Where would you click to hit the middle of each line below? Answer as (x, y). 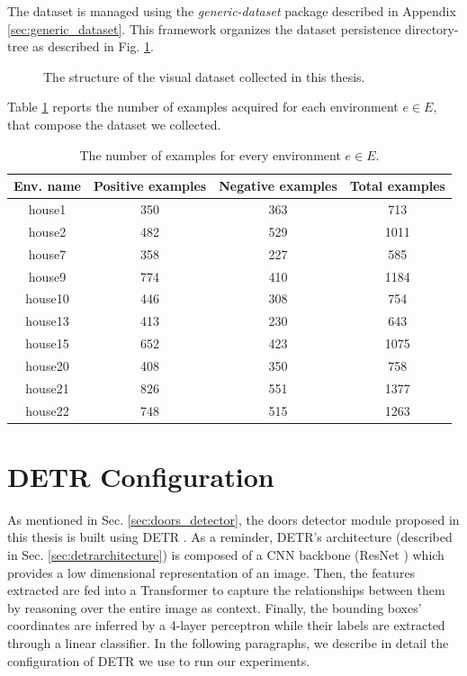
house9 (47, 276)
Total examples (397, 186)
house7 (47, 253)
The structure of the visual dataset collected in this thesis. (204, 76)
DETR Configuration (141, 476)
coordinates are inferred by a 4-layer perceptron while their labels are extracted (226, 625)
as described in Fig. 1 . (93, 46)
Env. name (47, 186)
